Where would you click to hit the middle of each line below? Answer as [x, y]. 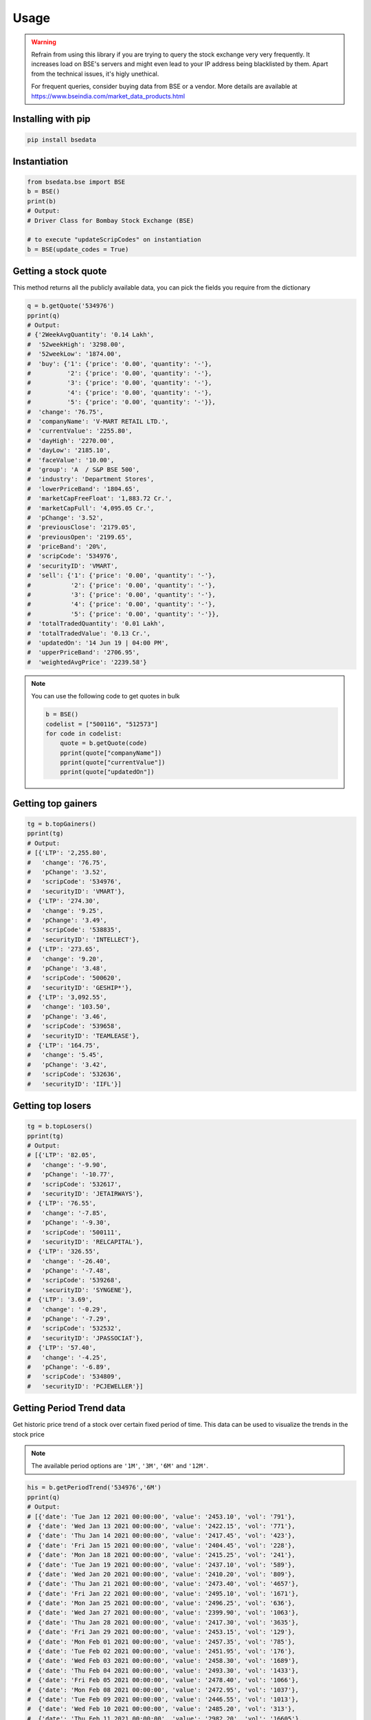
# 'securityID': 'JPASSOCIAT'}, [85, 1338]
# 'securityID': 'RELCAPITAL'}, [85, 1241]
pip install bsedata [61, 140]
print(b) [42, 201]
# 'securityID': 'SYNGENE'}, [80, 1290]
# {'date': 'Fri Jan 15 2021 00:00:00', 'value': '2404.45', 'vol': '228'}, [161, 1545]
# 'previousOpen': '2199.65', [80, 537]
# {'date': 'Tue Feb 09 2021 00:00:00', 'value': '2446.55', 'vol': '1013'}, [163, 1699]
